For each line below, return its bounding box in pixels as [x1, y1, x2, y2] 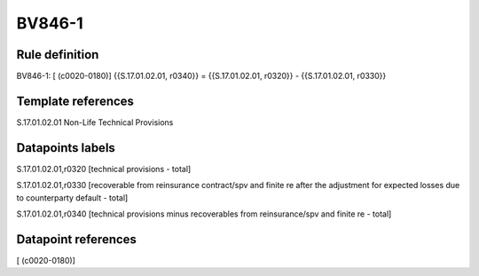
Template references [16, 93, 135, 108]
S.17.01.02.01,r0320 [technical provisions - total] [16, 163, 192, 174]
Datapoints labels [16, 140, 115, 155]
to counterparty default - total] [16, 192, 129, 203]
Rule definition [16, 47, 99, 62]
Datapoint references [16, 232, 137, 247]
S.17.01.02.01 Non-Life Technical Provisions [16, 116, 174, 128]
